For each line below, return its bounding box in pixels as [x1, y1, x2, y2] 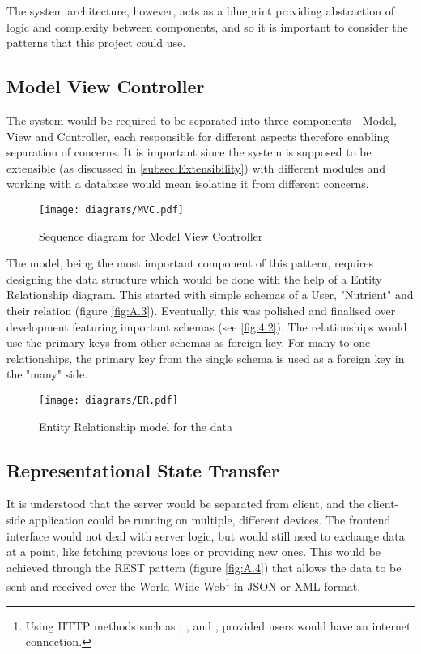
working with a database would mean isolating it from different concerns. [6, 175, 369, 192]
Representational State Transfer [6, 457, 280, 482]
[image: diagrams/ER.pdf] [39, 394, 178, 406]
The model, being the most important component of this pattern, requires [6, 254, 374, 271]
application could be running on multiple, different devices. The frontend [29, 511, 391, 528]
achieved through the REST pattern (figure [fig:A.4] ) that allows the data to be [6, 558, 402, 575]
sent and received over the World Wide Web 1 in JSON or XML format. [6, 575, 361, 595]
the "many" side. [6, 365, 87, 383]
